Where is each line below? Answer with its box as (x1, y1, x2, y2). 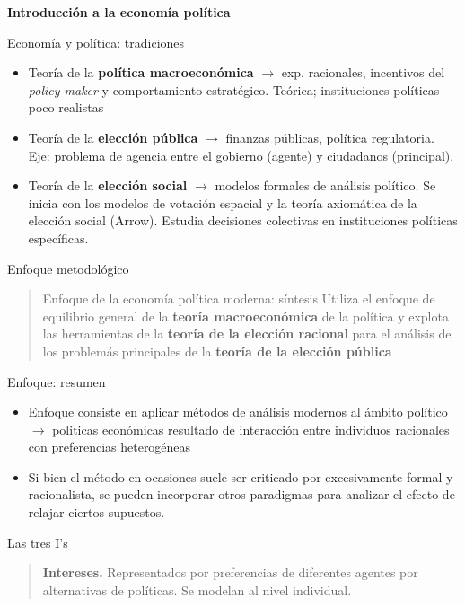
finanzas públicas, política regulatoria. (225, 127, 434, 146)
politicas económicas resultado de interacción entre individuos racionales (52, 419, 450, 438)
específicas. (28, 228, 89, 247)
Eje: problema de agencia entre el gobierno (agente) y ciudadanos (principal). (28, 145, 454, 164)
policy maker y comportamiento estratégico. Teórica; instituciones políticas (28, 80, 440, 99)
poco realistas (28, 98, 104, 117)
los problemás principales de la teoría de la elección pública (42, 341, 392, 360)
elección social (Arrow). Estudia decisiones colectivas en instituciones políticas (28, 211, 458, 230)
